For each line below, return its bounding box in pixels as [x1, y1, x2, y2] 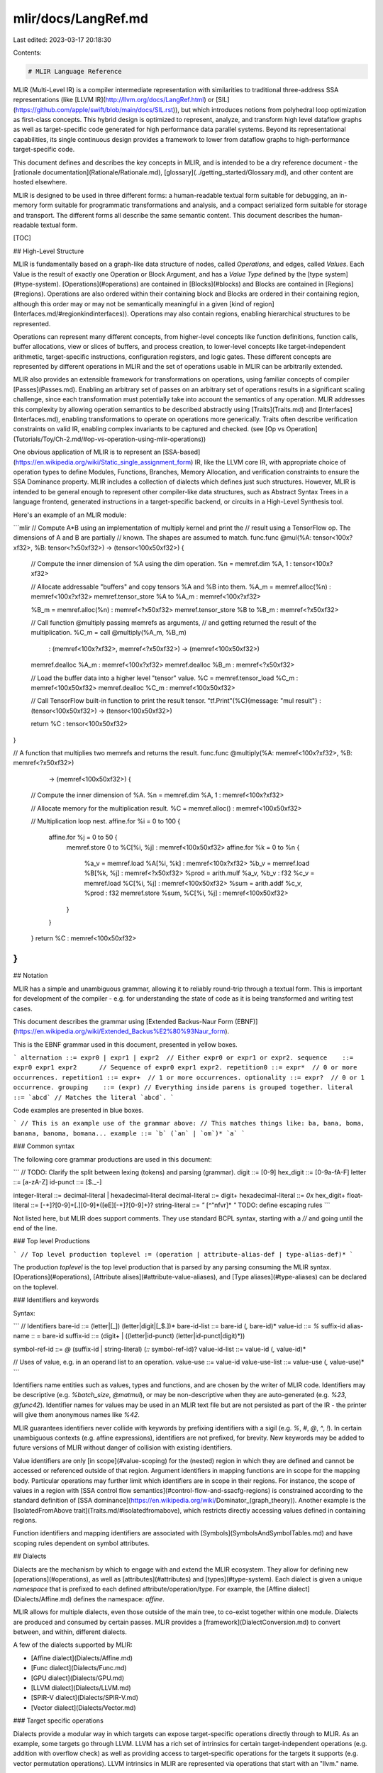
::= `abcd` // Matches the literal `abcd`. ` [13, 1093, 174, 1101]
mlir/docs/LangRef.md [13, 11, 149, 26]
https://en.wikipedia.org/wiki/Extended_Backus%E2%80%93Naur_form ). [15, 1027, 230, 1035]
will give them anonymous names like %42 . [13, 1411, 140, 1419]
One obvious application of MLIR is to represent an [13, 448, 162, 457]
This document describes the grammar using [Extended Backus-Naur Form [13, 1017, 233, 1026]
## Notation [13, 972, 48, 980]
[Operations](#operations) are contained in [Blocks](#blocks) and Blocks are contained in [62, 279, 324, 288]
